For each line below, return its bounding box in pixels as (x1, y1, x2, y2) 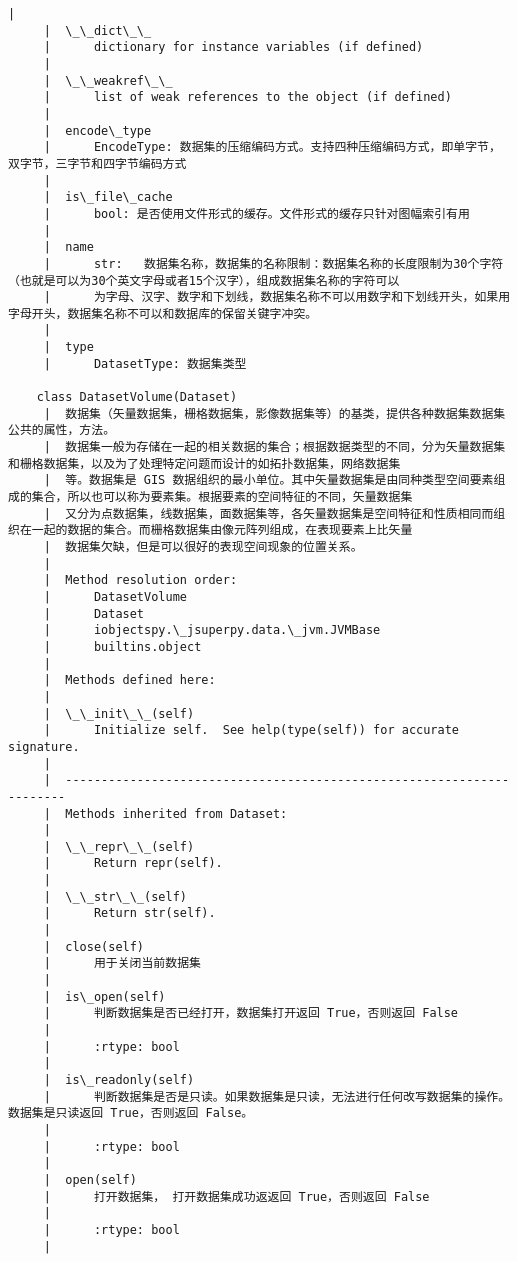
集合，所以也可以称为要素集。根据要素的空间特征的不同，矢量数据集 (31, 490, 413, 505)
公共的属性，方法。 (8, 423, 116, 438)
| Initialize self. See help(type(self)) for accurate (43, 723, 460, 738)
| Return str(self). (43, 906, 216, 921)
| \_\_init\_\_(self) (43, 706, 195, 721)
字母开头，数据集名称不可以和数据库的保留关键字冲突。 (8, 306, 318, 321)
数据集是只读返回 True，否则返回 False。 (8, 1106, 254, 1121)
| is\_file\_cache (43, 190, 173, 205)
